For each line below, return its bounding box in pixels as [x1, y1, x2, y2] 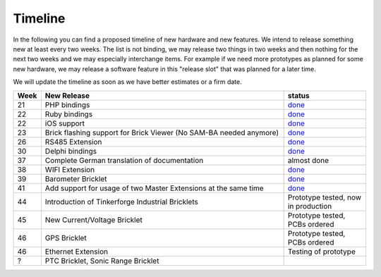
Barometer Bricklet [44, 173, 107, 183]
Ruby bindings [44, 109, 93, 119]
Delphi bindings [44, 146, 97, 156]
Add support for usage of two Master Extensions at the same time [44, 183, 264, 193]
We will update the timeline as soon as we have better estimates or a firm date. [13, 78, 243, 86]
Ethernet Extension [44, 247, 109, 257]
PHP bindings [44, 99, 90, 109]
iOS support [44, 118, 85, 128]
